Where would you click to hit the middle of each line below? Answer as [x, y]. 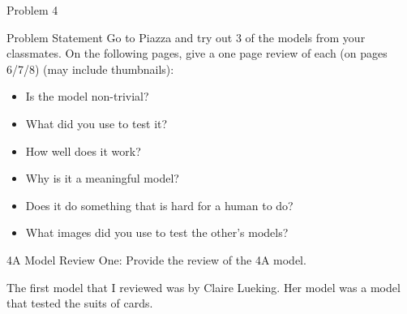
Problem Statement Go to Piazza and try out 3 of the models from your [186, 37]
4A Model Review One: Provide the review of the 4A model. [156, 259]
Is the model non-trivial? [87, 96]
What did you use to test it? [96, 123]
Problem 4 [32, 10]
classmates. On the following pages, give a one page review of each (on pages [197, 53]
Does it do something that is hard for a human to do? [159, 205]
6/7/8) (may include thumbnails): [90, 69]
